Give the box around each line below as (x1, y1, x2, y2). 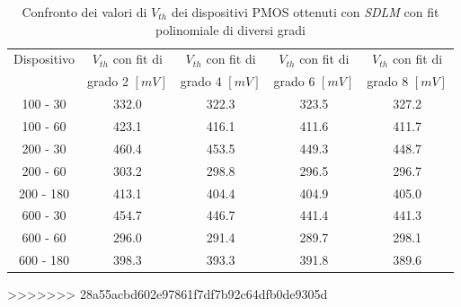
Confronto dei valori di (22, 3, 147, 21)
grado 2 (87, 72, 129, 91)
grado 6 (273, 72, 315, 91)
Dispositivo (13, 49, 75, 68)
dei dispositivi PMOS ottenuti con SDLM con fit (171, 3, 439, 21)
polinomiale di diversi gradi (155, 20, 306, 39)
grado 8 (367, 72, 409, 91)
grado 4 (180, 72, 222, 91)
